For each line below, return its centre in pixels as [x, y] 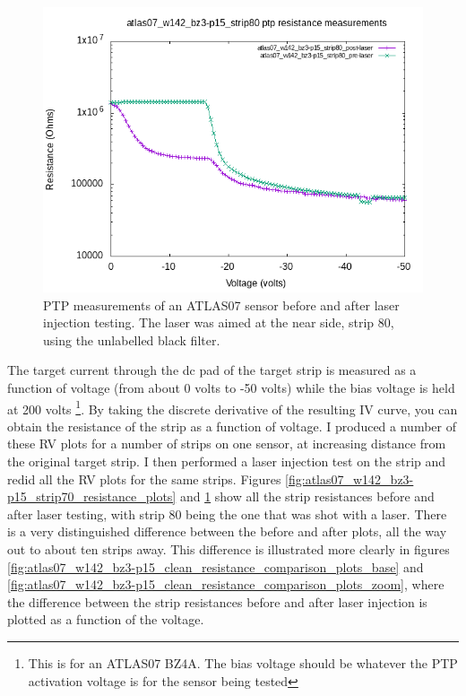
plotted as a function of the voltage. [106, 619]
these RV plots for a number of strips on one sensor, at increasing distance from [227, 444]
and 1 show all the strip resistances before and [307, 496]
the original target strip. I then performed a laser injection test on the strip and [227, 461]
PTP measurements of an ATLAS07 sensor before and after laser [221, 304]
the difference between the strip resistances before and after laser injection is [217, 601]
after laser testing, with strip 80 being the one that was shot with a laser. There [227, 513]
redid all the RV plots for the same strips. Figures [144, 478]
